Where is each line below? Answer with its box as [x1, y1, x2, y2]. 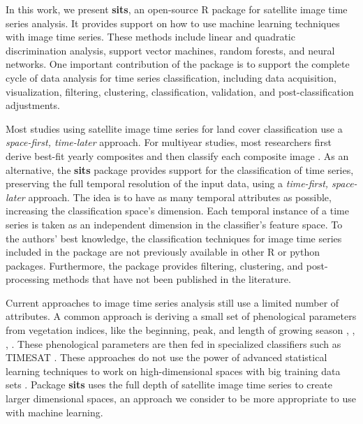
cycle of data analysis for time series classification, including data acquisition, [6, 70, 336, 85]
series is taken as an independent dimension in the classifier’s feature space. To [6, 217, 343, 231]
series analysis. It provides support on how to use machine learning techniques [6, 15, 340, 30]
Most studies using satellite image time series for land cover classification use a [6, 121, 343, 136]
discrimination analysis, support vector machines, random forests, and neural [6, 43, 335, 57]
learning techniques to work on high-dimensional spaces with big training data [6, 363, 341, 378]
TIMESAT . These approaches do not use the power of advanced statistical [6, 350, 327, 365]
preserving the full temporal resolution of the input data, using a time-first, [6, 176, 329, 191]
